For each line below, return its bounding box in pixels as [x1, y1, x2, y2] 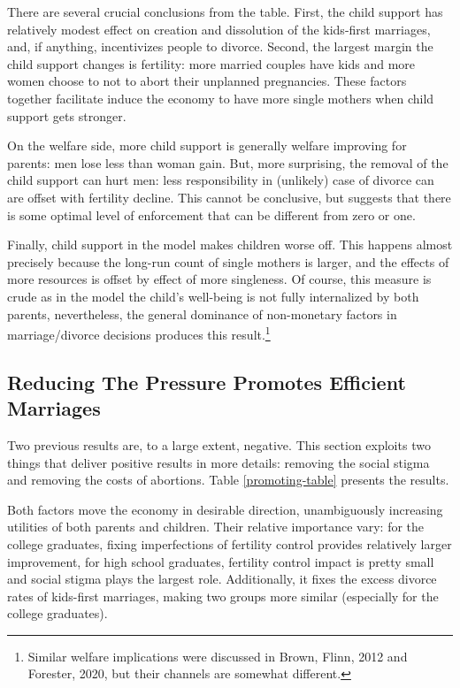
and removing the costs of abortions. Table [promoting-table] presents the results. [7, 470, 449, 489]
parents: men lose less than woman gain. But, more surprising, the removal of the [7, 153, 448, 172]
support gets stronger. [7, 106, 126, 125]
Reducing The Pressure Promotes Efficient [7, 368, 406, 395]
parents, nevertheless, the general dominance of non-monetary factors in [7, 304, 397, 323]
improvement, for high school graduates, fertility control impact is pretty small [7, 552, 434, 570]
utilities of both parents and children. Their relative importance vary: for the [7, 517, 425, 536]
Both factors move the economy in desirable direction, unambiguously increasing [7, 500, 443, 518]
